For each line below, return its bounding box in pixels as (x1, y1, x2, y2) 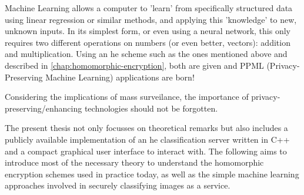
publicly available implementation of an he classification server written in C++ (5, 133, 290, 145)
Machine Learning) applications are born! (45, 70, 195, 83)
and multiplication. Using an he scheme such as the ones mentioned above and (5, 48, 288, 60)
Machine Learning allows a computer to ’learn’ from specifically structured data (5, 2, 293, 14)
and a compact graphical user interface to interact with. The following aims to (5, 144, 287, 157)
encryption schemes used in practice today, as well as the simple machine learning (5, 167, 299, 180)
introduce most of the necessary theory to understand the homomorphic (5, 156, 264, 169)
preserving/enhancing (5, 102, 82, 114)
